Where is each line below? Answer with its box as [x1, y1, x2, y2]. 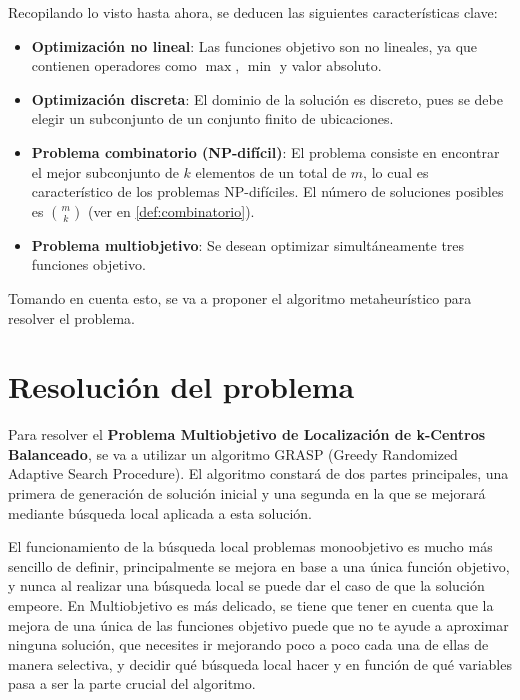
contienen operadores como [31, 55, 197, 76]
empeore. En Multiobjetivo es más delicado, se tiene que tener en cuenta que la [8, 595, 494, 615]
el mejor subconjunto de [31, 161, 179, 182]
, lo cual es [363, 161, 429, 182]
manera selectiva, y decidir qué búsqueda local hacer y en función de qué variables [8, 653, 512, 674]
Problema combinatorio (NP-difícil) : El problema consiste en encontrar [31, 141, 500, 162]
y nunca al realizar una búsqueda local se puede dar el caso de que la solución [8, 575, 485, 596]
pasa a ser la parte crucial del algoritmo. [8, 673, 256, 694]
